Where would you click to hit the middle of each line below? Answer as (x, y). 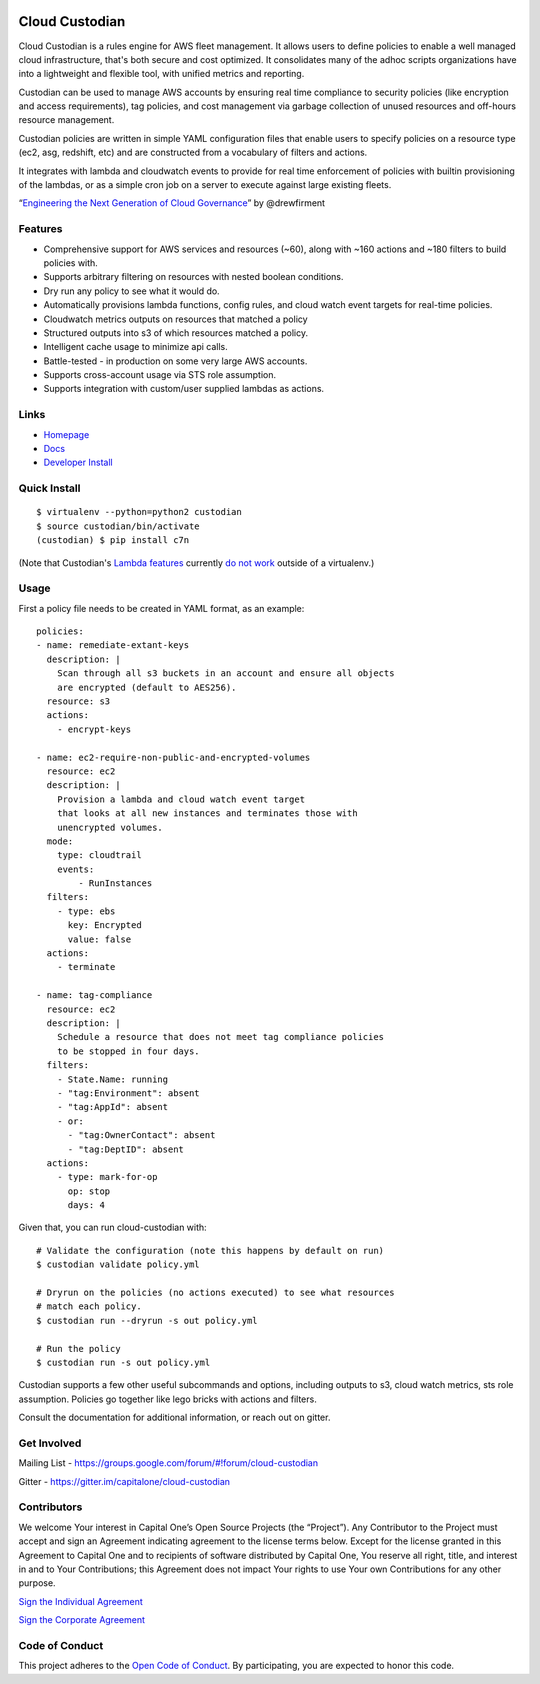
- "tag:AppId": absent (112, 1107)
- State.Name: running (112, 1079)
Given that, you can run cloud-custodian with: (112, 1227)
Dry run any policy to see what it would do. (131, 291)
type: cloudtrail (99, 855)
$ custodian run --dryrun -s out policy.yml (147, 1320)
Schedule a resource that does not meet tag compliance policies (220, 1037)
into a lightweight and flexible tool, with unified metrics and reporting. (161, 74)
